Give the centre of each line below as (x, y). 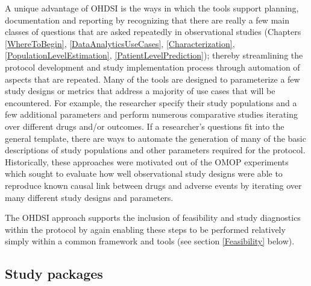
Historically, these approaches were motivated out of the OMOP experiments (147, 161)
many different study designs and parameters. (89, 197)
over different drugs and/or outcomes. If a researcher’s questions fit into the (145, 126)
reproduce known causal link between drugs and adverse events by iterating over (153, 185)
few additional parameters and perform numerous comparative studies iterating (151, 114)
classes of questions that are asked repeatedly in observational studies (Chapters (153, 32)
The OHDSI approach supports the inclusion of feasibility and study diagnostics (153, 218)
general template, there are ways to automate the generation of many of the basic (155, 138)
